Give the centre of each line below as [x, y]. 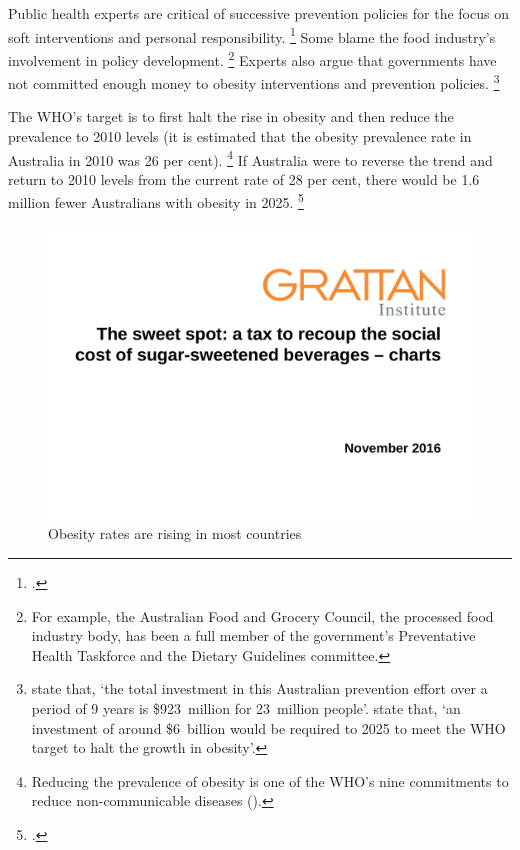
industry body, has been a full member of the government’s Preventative [253, 635]
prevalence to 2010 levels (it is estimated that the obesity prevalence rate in [240, 135]
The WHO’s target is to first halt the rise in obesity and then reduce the [231, 116]
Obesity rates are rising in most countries [175, 533]
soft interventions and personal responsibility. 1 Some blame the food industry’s [252, 35]
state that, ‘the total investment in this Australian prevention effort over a [259, 688]
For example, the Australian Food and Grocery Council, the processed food [262, 615]
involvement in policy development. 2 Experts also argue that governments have [252, 58]
